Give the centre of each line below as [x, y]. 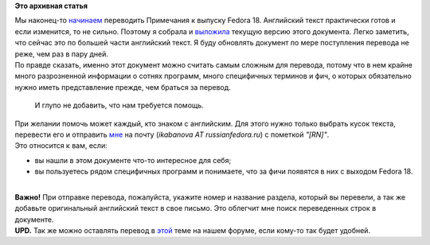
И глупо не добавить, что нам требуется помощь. [119, 105]
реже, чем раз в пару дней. [62, 54]
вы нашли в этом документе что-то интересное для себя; [133, 160]
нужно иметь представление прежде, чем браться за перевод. [123, 87]
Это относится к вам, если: [61, 146]
